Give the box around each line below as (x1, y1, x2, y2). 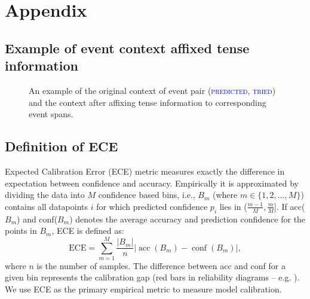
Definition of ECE (5, 137, 118, 155)
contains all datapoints (5, 200, 88, 212)
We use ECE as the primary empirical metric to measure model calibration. (5, 283, 282, 295)
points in (5, 224, 37, 237)
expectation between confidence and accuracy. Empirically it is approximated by (5, 176, 299, 189)
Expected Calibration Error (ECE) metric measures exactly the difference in (5, 164, 285, 177)
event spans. (29, 108, 73, 120)
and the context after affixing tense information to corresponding (29, 96, 266, 108)
